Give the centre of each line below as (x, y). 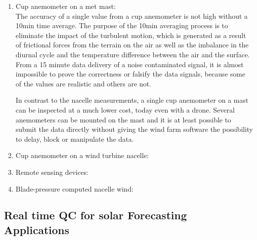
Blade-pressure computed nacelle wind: (74, 188)
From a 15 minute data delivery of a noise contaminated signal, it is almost (129, 64)
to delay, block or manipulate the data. (75, 139)
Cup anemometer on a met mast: (66, 6)
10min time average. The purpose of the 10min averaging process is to (122, 25)
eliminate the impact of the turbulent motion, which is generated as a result (131, 35)
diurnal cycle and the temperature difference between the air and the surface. (133, 54)
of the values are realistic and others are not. (83, 83)
